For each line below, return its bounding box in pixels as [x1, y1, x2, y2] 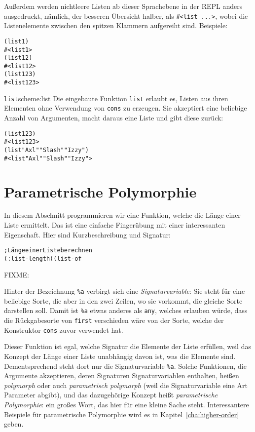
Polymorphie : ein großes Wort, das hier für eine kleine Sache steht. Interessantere [4, 399, 249, 409]
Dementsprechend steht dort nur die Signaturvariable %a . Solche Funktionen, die [4, 360, 247, 371]
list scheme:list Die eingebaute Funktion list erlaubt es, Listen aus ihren [4, 93, 228, 103]
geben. [4, 419, 24, 429]
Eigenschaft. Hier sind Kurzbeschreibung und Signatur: [4, 229, 171, 239]
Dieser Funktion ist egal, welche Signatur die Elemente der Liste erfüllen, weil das [4, 341, 251, 352]
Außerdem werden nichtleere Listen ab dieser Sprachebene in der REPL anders [4, 1, 243, 11]
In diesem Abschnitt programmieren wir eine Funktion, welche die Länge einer [4, 210, 241, 220]
